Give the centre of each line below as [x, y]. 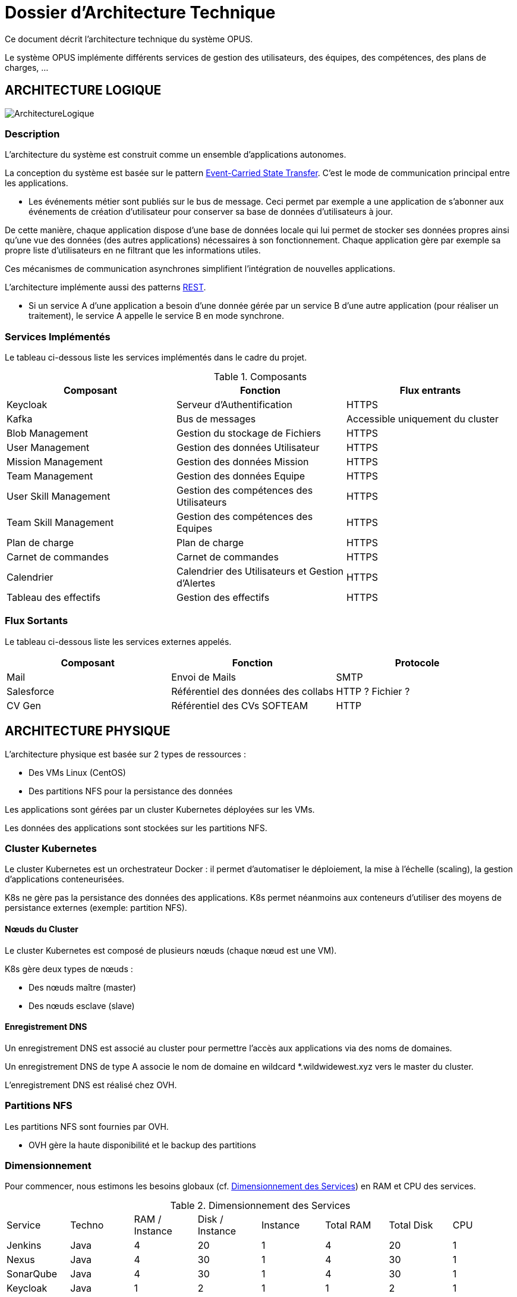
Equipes [194, 529]
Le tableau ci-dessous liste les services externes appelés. [118, 641]
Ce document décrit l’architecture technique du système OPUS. [129, 39]
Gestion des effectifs [223, 598]
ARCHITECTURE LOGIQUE [83, 90]
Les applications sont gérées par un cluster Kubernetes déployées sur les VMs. [160, 809]
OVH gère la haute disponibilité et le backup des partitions [142, 1145]
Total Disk [411, 1225]
